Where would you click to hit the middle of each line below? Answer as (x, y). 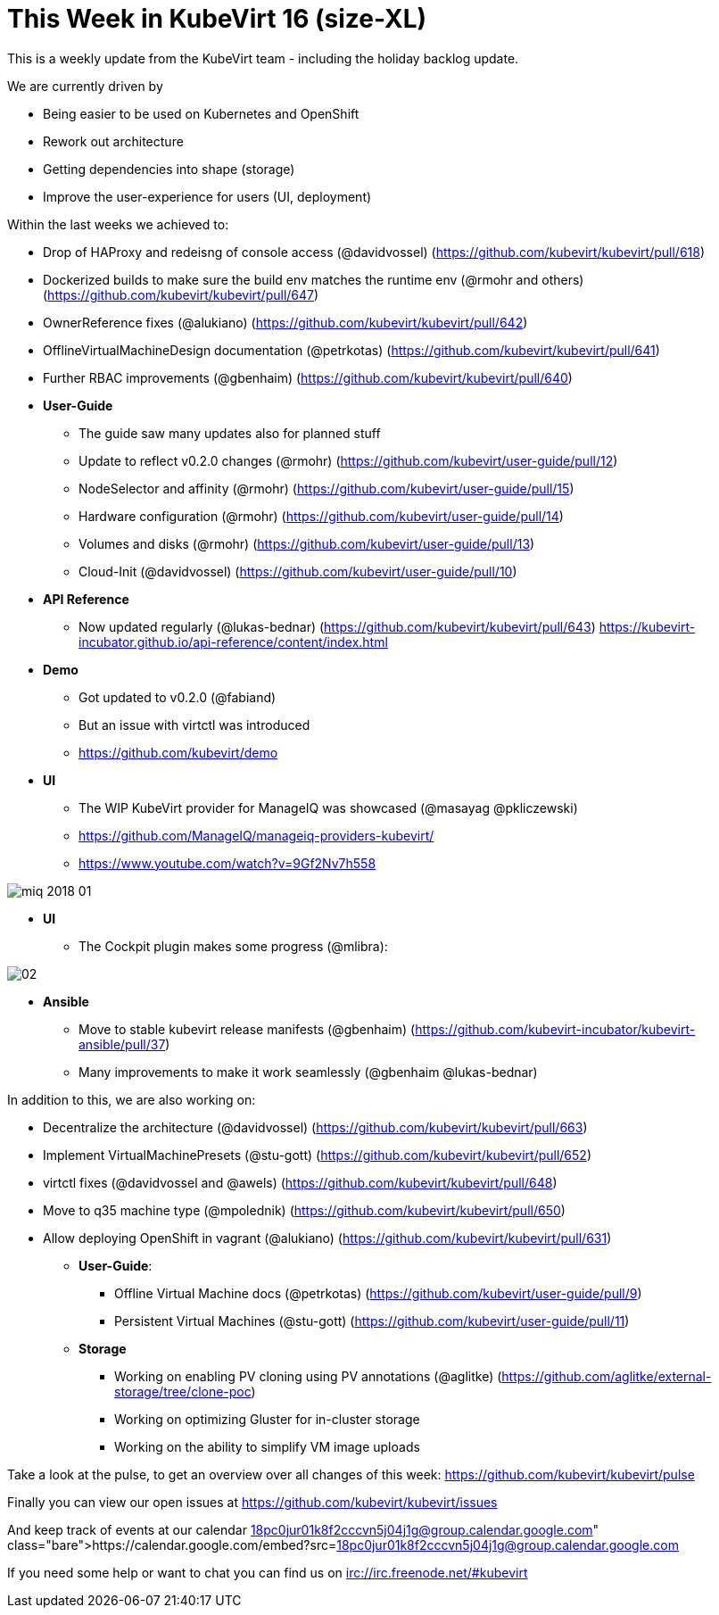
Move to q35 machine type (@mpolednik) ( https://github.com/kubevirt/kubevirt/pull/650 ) (304, 1210)
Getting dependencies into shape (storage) (169, 169)
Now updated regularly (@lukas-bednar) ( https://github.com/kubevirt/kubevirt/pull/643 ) (337, 626)
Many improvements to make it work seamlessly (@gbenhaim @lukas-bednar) (308, 1072)
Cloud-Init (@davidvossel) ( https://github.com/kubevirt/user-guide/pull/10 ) (298, 571)
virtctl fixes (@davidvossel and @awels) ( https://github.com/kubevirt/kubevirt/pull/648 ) (300, 1182)
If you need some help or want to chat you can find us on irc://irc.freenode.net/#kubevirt (268, 1572)
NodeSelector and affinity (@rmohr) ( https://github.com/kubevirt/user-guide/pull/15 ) (326, 488)
